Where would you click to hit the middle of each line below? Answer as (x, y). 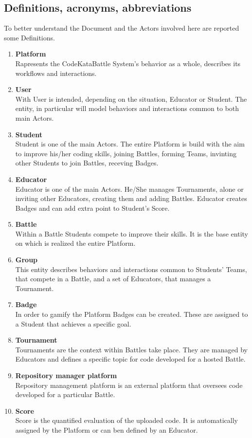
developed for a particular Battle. (65, 394)
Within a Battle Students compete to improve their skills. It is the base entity (132, 233)
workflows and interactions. (56, 73)
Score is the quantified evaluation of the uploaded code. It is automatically (126, 420)
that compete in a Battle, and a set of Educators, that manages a (113, 279)
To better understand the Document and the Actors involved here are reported (122, 28)
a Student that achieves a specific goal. (73, 323)
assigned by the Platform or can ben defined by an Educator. (107, 429)
